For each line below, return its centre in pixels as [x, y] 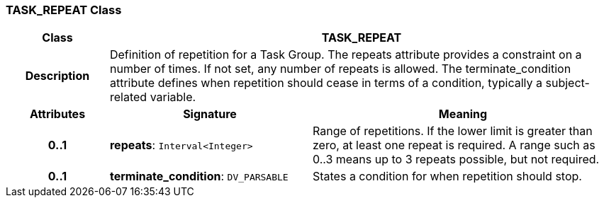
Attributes [57, 114]
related [128, 97]
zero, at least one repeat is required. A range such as [454, 145]
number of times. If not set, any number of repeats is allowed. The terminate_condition [340, 69]
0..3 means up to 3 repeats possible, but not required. [456, 159]
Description [57, 76]
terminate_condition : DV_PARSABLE [199, 176]
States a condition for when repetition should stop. [447, 176]
